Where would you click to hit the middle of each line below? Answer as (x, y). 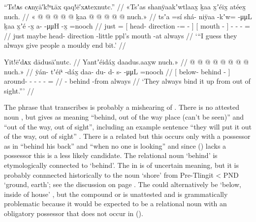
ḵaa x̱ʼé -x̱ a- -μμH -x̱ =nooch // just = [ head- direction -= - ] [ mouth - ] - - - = (127, 26)
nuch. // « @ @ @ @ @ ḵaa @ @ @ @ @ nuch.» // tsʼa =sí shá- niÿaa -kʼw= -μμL (128, 16)
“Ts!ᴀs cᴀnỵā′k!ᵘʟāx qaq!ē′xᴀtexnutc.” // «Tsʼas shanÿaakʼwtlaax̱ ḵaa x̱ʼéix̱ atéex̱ (125, 6)
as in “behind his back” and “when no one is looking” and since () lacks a (115, 145)
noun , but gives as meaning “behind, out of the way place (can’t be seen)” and (124, 116)
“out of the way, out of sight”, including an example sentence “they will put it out (128, 126)
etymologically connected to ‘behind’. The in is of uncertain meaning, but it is (121, 165)
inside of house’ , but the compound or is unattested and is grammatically (116, 194)
